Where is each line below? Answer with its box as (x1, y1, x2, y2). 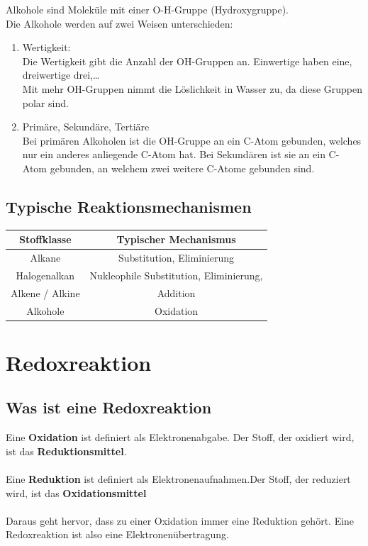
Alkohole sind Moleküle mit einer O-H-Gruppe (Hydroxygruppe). (6, 2, 289, 16)
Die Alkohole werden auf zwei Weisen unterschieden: (6, 16, 233, 30)
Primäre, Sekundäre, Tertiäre (22, 119, 150, 134)
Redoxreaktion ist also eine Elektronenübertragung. (6, 527, 229, 542)
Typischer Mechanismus (116, 232, 236, 247)
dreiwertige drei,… (22, 67, 100, 82)
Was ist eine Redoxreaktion (6, 396, 212, 418)
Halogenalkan (16, 267, 75, 282)
